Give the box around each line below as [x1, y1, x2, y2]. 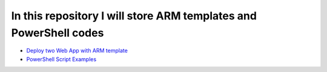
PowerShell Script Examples [26, 55, 97, 63]
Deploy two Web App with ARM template [26, 47, 128, 54]
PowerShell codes [11, 26, 104, 39]
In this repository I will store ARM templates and [11, 9, 257, 22]
